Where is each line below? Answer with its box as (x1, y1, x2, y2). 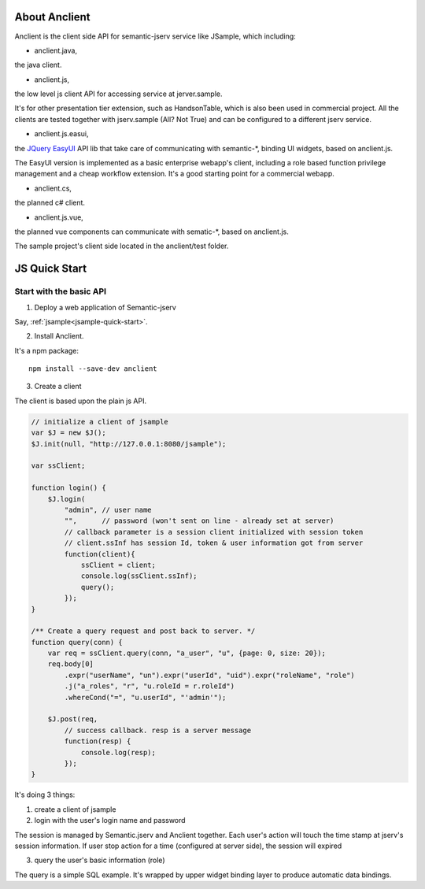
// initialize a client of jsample (31, 417, 168, 426)
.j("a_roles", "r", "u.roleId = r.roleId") (64, 682, 235, 691)
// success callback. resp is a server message (64, 725, 252, 735)
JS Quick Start (14, 262, 87, 276)
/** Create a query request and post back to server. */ (31, 627, 256, 635)
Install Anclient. (34, 332, 84, 341)
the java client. (14, 60, 62, 70)
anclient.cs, (34, 183, 72, 193)
